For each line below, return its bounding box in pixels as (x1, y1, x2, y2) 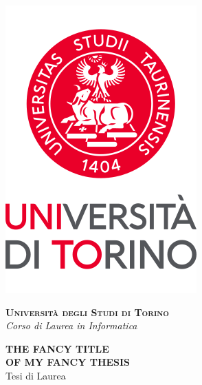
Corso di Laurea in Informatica (5, 318, 137, 333)
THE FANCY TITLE (5, 341, 109, 355)
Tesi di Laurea (5, 368, 66, 382)
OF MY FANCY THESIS (5, 355, 131, 369)
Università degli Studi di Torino (5, 304, 169, 319)
